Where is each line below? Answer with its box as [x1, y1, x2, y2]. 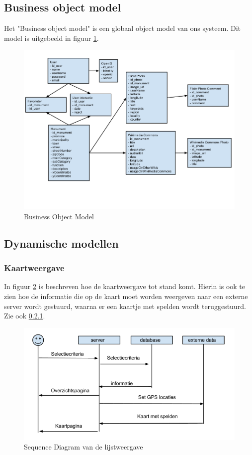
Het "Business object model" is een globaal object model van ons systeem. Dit [4, 23, 241, 33]
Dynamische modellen [4, 235, 119, 251]
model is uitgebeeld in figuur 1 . [4, 32, 99, 43]
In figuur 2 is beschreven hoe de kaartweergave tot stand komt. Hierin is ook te [4, 281, 246, 292]
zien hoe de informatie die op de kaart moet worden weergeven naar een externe [4, 291, 248, 301]
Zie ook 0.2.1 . [4, 310, 45, 321]
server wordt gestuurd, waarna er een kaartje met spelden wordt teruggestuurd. [4, 301, 246, 311]
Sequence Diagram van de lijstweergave [24, 442, 143, 452]
